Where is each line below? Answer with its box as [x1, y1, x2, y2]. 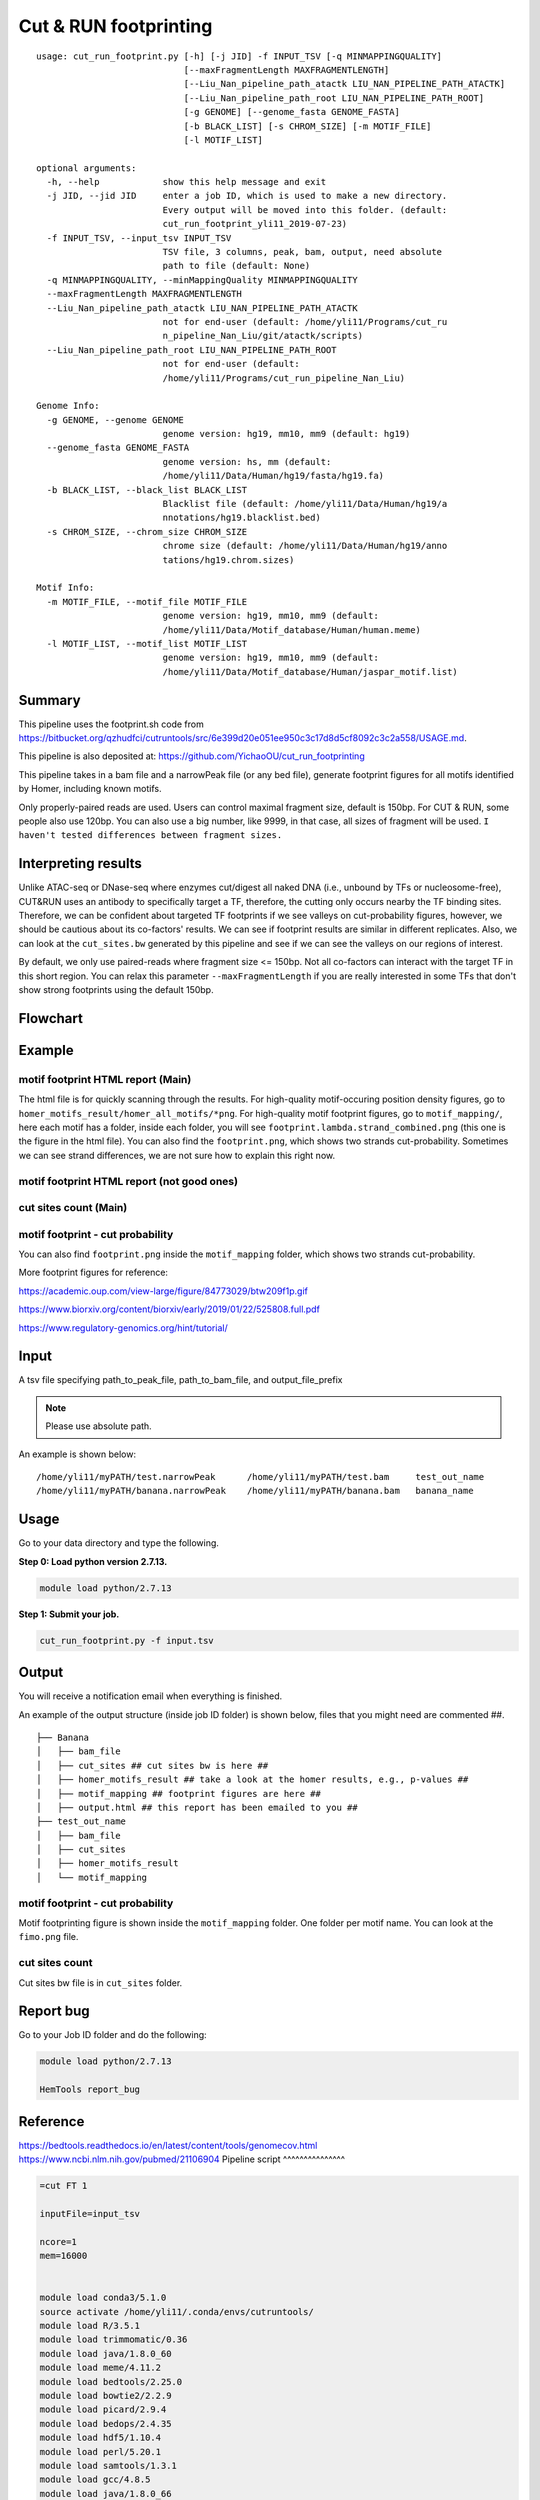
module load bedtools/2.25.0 [39, 2376, 183, 2387]
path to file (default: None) [162, 260, 311, 272]
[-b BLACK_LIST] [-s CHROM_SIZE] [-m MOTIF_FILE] [183, 120, 432, 132]
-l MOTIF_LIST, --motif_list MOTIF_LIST [46, 638, 248, 649]
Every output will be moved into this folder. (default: [162, 204, 448, 215]
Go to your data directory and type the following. [18, 1537, 220, 1549]
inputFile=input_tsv [39, 2208, 140, 2219]
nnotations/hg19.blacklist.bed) [162, 512, 322, 524]
